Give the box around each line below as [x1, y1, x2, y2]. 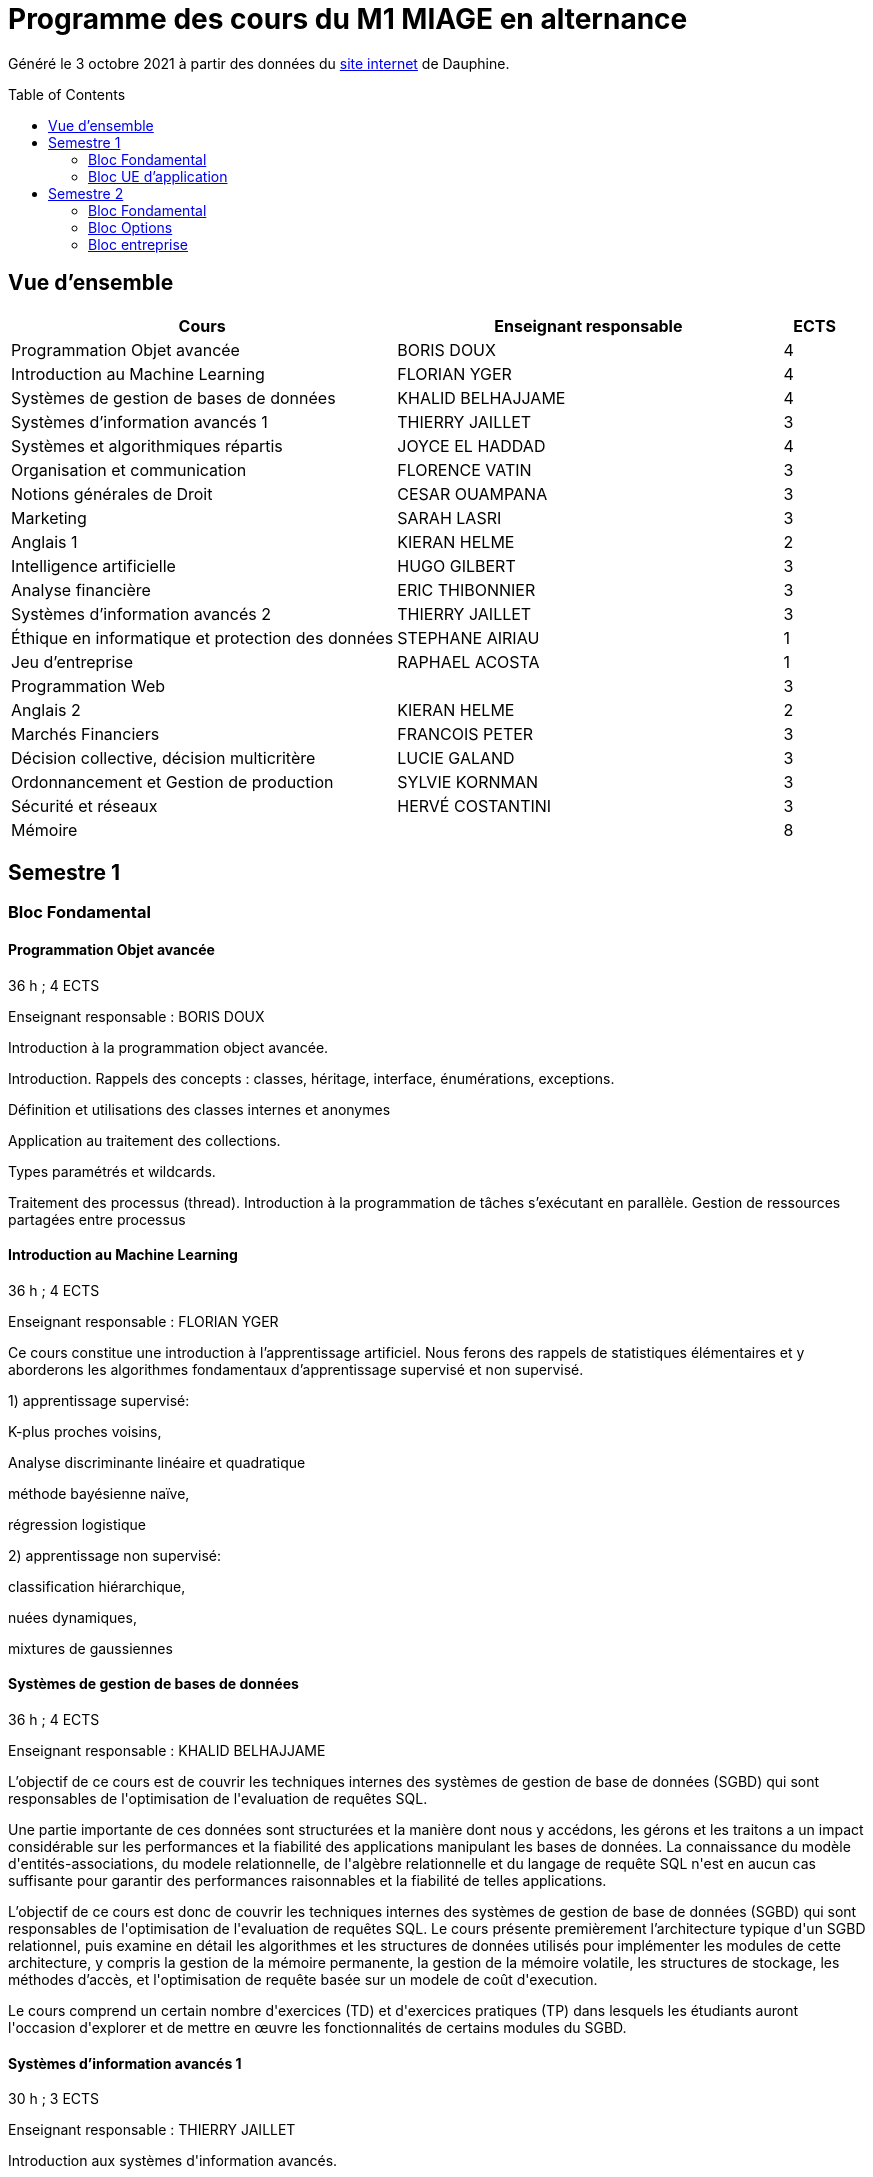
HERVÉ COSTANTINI [397, 795, 552, 816]
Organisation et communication [11, 459, 247, 480]
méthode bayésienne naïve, [8, 1484, 190, 1502]
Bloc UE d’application [88, 167, 228, 185]
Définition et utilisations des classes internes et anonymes [8, 1100, 391, 1118]
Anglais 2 [11, 699, 81, 720]
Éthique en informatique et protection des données [11, 627, 394, 648]
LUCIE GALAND [397, 747, 515, 768]
